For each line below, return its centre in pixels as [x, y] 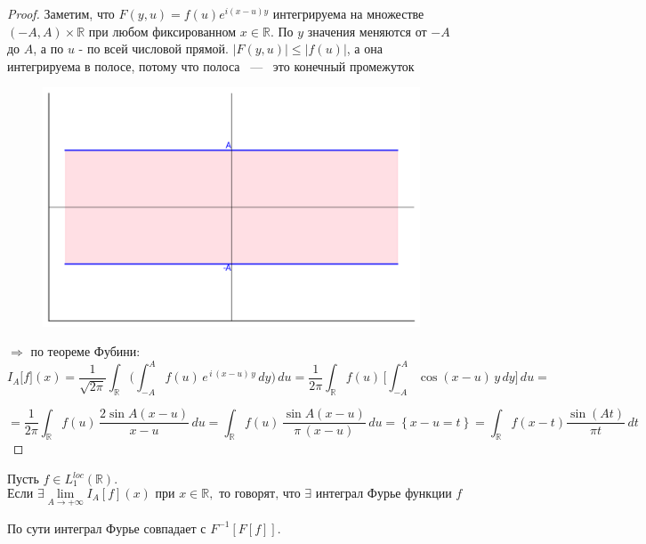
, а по [48, 49]
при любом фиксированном [162, 31]
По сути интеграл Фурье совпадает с [107, 528]
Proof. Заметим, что [61, 13]
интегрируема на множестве [348, 13]
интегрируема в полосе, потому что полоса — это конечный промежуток [211, 65]
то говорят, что [260, 494]
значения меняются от [367, 31]
